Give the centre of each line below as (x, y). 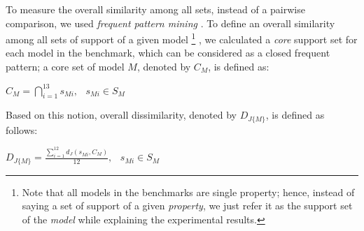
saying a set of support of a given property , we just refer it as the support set (187, 206)
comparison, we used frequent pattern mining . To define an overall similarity (170, 23)
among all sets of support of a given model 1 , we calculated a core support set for (182, 38)
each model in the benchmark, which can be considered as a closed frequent (168, 53)
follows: (22, 129)
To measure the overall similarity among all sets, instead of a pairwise (155, 9)
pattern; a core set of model (65, 67)
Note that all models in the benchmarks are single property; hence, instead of (188, 192)
